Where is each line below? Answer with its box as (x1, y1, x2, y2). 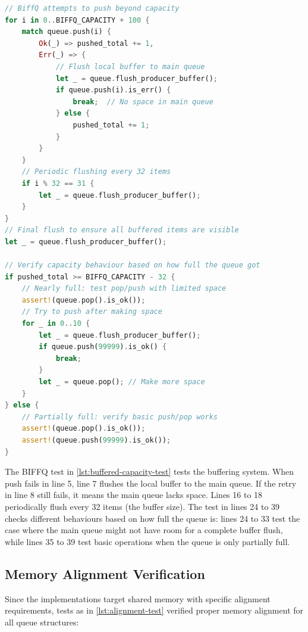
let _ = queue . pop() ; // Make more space (39, 378, 205, 386)
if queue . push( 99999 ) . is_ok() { (39, 343, 167, 351)
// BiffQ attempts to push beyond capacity (5, 4, 180, 13)
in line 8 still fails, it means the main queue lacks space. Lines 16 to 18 (5, 488, 263, 501)
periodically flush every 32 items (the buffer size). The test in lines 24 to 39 (5, 500, 280, 512)
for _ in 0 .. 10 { (21, 319, 90, 328)
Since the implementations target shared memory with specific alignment (5, 592, 271, 605)
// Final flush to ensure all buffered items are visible (5, 226, 239, 235)
